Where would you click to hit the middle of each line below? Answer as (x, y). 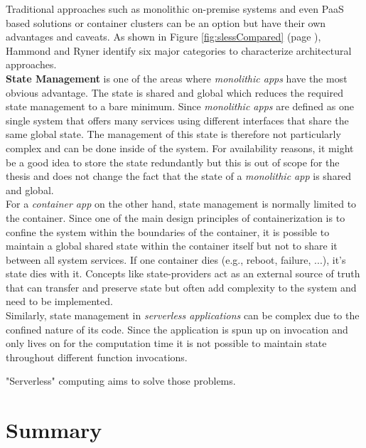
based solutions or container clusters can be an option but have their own (166, 22)
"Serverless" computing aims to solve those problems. (121, 381)
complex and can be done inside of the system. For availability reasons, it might (180, 148)
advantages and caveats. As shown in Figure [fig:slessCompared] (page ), (163, 37)
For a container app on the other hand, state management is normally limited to (181, 204)
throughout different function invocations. (97, 357)
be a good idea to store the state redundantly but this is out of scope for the (173, 162)
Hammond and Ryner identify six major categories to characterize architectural (179, 50)
